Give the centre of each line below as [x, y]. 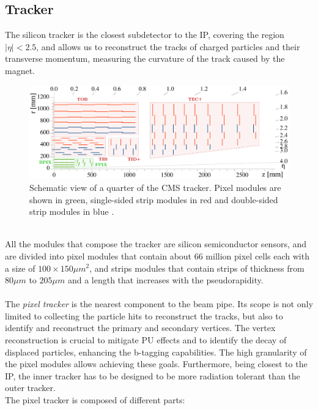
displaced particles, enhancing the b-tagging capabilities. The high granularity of [156, 352]
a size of [20, 268]
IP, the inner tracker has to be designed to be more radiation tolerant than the [153, 375]
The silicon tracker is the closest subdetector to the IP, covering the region [145, 35]
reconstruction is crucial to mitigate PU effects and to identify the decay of [146, 340]
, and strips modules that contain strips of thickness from [197, 268]
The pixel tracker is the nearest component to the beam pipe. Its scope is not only [159, 304]
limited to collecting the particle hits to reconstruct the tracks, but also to [144, 315]
